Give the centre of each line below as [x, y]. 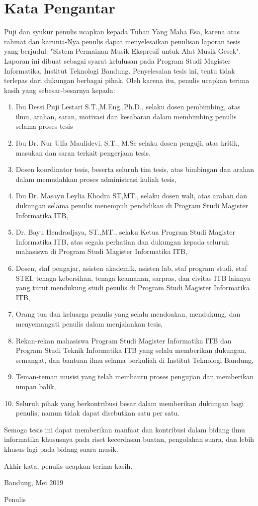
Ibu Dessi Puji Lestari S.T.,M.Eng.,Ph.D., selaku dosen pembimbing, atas [128, 107]
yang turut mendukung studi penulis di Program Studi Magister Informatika [132, 288]
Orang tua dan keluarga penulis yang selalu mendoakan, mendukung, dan [128, 314]
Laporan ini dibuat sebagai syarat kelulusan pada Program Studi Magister [117, 60]
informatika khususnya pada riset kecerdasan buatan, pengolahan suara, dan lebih [129, 439]
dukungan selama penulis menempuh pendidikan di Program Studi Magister [132, 206]
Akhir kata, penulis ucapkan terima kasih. [68, 465]
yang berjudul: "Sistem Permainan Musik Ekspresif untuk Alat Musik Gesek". [123, 51]
